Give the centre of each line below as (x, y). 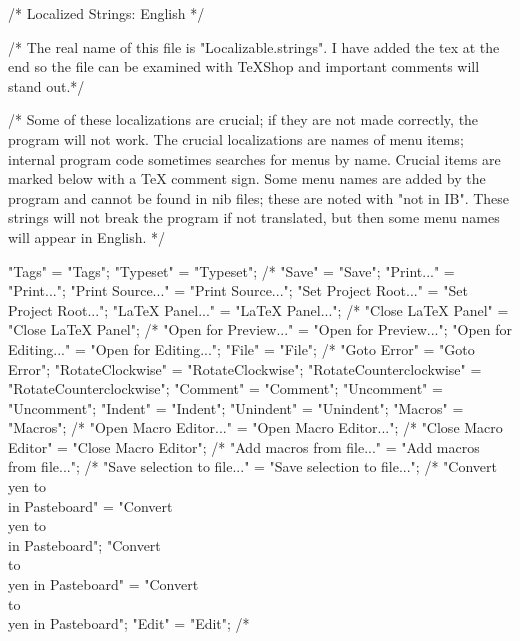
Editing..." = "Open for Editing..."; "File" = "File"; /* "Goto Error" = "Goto (241, 348)
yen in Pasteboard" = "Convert (103, 584)
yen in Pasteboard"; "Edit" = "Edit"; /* (129, 623)
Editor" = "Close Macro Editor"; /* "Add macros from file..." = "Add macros (244, 446)
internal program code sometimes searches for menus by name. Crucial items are (254, 158)
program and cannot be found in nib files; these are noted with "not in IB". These (259, 197)
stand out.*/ (46, 85)
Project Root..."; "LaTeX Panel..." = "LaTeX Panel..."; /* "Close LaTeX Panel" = (258, 309)
